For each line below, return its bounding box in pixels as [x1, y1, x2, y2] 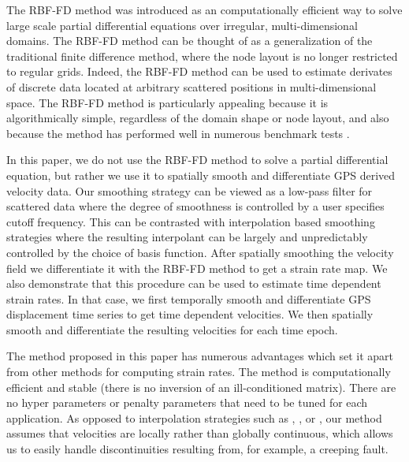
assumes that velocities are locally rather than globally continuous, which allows [6, 425, 393, 442]
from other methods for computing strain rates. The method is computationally [6, 363, 391, 380]
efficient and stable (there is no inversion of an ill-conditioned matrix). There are [6, 378, 396, 395]
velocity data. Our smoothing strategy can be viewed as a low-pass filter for [6, 182, 373, 199]
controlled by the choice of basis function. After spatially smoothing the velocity [6, 244, 394, 260]
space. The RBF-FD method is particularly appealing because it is [6, 94, 329, 110]
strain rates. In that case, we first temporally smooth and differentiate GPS [6, 290, 371, 307]
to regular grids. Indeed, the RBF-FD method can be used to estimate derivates [6, 63, 392, 80]
